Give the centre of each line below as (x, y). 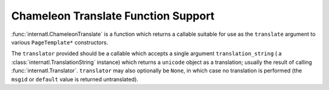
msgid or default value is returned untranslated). (75, 79)
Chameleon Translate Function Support (113, 16)
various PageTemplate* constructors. (60, 42)
